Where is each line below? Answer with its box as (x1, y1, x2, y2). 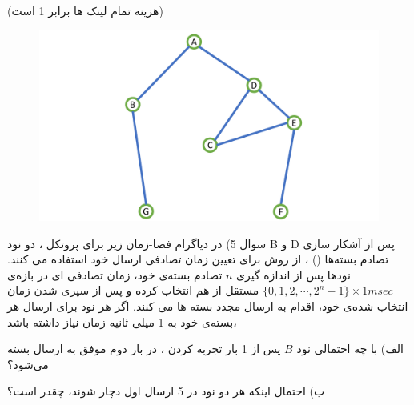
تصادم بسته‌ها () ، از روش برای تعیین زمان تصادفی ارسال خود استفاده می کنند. (7, 251, 389, 267)
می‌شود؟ (7, 355, 49, 372)
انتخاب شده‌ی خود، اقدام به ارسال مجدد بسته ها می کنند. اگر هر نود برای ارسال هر (7, 298, 408, 315)
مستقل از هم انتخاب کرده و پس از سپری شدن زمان (7, 282, 259, 299)
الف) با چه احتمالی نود (296, 340, 404, 357)
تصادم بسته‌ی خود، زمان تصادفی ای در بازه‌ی (7, 266, 223, 283)
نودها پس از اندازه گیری (236, 266, 351, 283)
